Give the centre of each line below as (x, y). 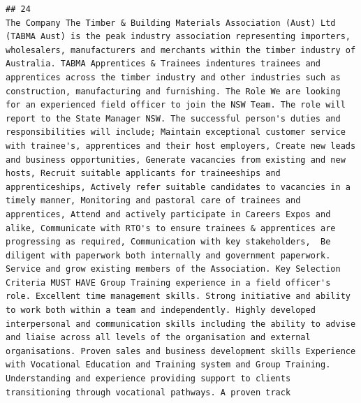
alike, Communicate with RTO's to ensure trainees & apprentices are (171, 228)
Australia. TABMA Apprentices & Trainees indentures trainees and (163, 64)
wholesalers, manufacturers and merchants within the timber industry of (181, 50)
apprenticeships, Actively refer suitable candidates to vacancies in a (178, 187)
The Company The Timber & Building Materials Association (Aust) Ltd (171, 23)
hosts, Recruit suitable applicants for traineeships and (143, 174)
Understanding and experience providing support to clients (148, 379)
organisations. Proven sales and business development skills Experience (181, 351)
